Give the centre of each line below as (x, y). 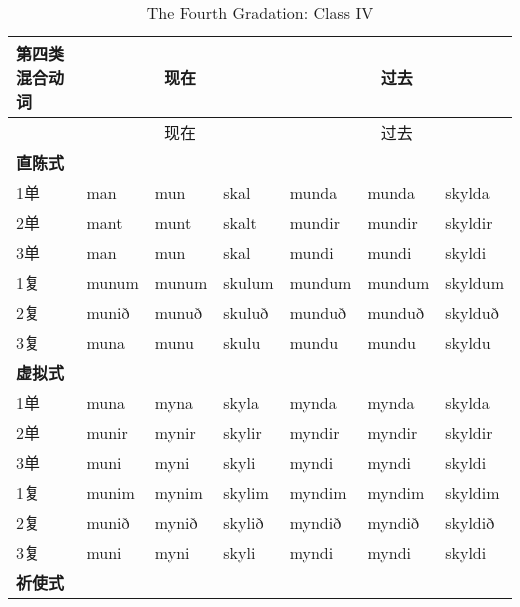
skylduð (472, 312)
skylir (242, 432)
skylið (243, 522)
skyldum (474, 282)
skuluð (246, 312)
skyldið (470, 522)
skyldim (472, 492)
